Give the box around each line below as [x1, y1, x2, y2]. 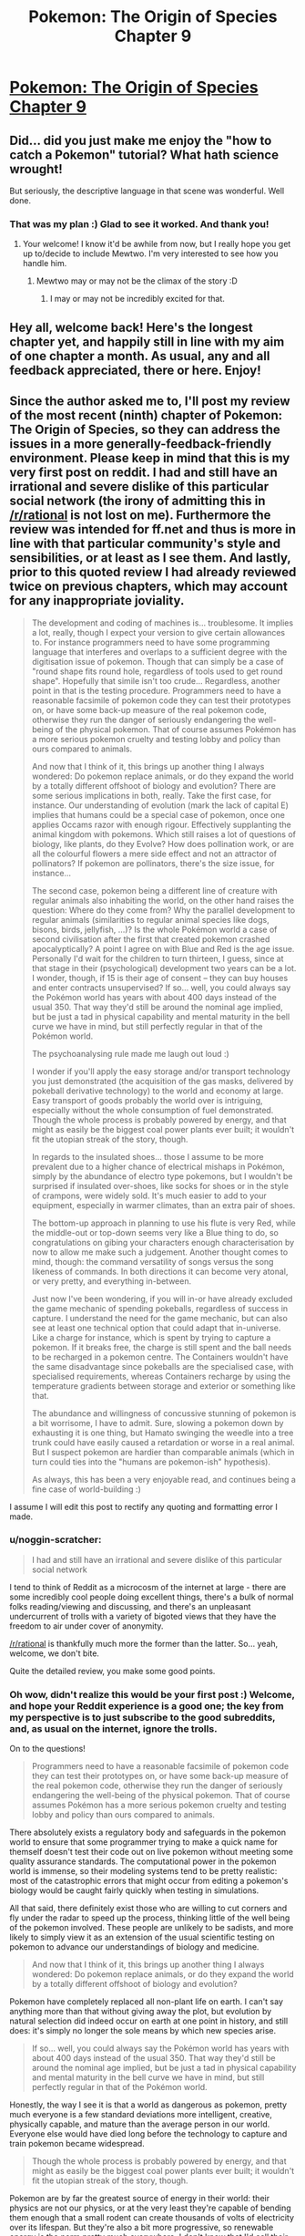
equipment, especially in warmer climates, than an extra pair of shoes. [31, 1199, 296, 1210]
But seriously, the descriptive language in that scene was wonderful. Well [9, 185, 285, 196]
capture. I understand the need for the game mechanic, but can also [31, 1312, 289, 1323]
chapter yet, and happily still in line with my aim [9, 334, 285, 349]
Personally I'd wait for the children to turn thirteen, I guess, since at [31, 953, 284, 964]
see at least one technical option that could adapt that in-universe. [31, 1322, 281, 1333]
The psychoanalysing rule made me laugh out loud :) [31, 1048, 229, 1059]
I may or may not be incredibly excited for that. [49, 294, 226, 305]
